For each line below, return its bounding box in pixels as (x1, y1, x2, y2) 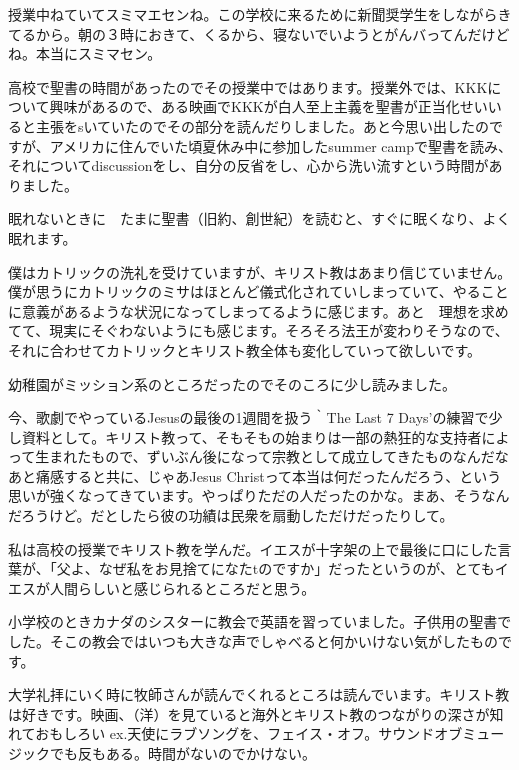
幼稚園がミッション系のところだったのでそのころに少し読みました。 (8, 373, 456, 394)
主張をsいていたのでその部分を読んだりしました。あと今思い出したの (35, 115, 490, 136)
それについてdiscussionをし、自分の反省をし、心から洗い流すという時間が (8, 155, 489, 176)
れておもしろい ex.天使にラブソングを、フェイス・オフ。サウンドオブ (8, 723, 463, 744)
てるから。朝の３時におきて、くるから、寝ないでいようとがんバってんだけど (8, 23, 510, 44)
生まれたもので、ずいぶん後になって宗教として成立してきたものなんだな (35, 446, 509, 467)
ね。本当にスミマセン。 (8, 43, 162, 64)
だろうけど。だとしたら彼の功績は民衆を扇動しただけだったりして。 (8, 505, 454, 526)
